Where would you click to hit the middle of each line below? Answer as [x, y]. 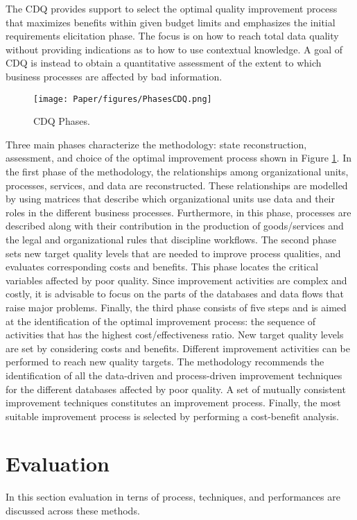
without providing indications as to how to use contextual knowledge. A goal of [174, 49]
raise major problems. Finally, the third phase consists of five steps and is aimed [176, 307]
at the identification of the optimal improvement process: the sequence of [161, 321]
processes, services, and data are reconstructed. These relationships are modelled [177, 185]
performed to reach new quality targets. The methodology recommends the [165, 362]
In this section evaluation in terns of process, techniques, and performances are [173, 497]
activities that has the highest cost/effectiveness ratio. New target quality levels [175, 335]
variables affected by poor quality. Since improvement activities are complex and [176, 280]
